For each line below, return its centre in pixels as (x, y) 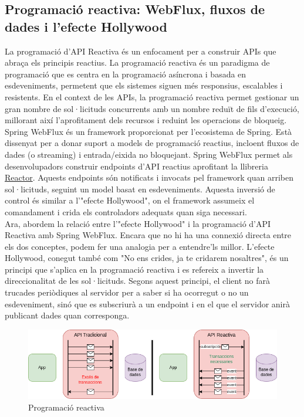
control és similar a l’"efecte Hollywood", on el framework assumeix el (130, 200)
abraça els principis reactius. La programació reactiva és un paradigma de (137, 62)
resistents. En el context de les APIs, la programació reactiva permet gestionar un (152, 96)
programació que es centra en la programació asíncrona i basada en (126, 74)
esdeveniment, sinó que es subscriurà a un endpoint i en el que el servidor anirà (147, 304)
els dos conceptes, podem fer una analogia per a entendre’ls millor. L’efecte (140, 246)
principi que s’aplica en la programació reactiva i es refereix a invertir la (134, 269)
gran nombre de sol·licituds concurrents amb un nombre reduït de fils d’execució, (152, 108)
